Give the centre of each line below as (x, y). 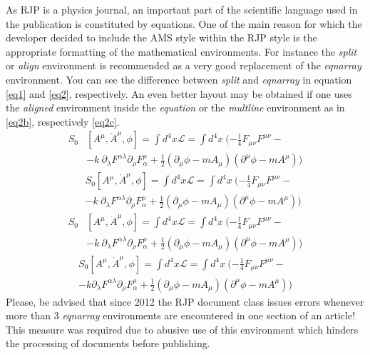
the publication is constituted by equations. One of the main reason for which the (184, 23)
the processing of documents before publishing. (108, 343)
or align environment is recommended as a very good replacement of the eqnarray (184, 65)
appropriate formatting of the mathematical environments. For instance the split (181, 51)
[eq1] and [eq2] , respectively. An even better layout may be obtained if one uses (179, 93)
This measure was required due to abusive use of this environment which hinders (182, 329)
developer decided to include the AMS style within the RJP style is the (161, 37)
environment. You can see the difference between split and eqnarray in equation (179, 79)
